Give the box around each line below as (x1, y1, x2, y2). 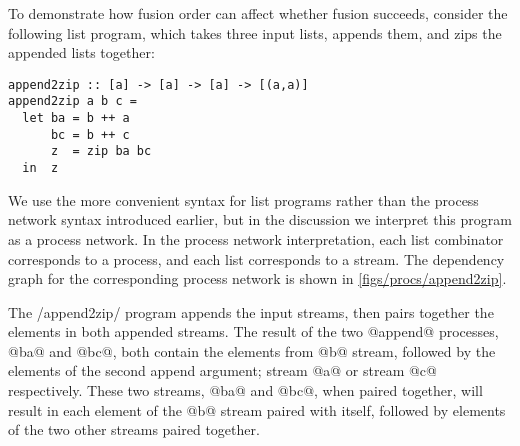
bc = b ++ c (50, 127, 130, 142)
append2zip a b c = (8, 94, 137, 109)
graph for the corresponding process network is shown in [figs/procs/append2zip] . (8, 268, 507, 289)
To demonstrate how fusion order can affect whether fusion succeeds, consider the (8, 3, 508, 23)
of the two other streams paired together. (8, 419, 260, 440)
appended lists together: (8, 42, 155, 63)
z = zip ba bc (50, 144, 152, 159)
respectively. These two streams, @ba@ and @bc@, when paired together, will (8, 380, 483, 401)
